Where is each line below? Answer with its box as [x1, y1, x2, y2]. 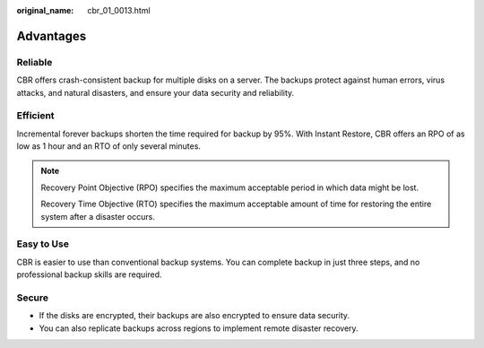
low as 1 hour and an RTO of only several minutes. [16, 141, 202, 152]
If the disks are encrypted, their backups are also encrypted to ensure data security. [39, 310, 350, 321]
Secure [16, 291, 49, 304]
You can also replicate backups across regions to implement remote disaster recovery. [39, 323, 359, 334]
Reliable [16, 56, 53, 68]
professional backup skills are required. [16, 269, 162, 280]
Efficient [16, 109, 55, 122]
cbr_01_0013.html [87, 5, 151, 15]
